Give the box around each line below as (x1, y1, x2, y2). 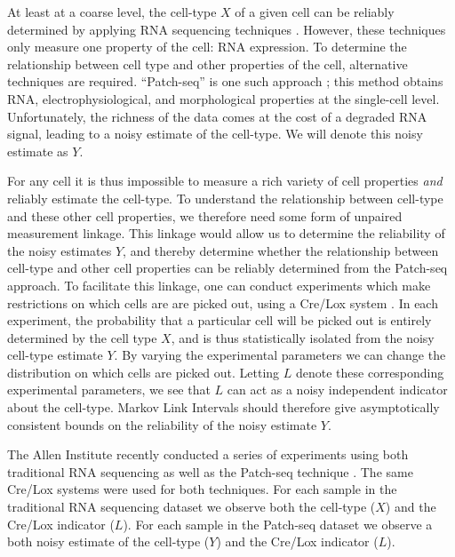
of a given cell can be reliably (235, 3, 395, 20)
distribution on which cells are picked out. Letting (7, 362, 280, 381)
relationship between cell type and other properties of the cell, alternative (7, 54, 408, 73)
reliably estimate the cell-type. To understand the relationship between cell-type (7, 188, 443, 207)
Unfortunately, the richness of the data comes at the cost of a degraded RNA (7, 107, 427, 125)
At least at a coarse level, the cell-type (7, 3, 217, 20)
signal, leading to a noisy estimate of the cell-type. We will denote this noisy (7, 124, 423, 143)
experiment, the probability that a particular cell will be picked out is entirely (7, 311, 432, 330)
